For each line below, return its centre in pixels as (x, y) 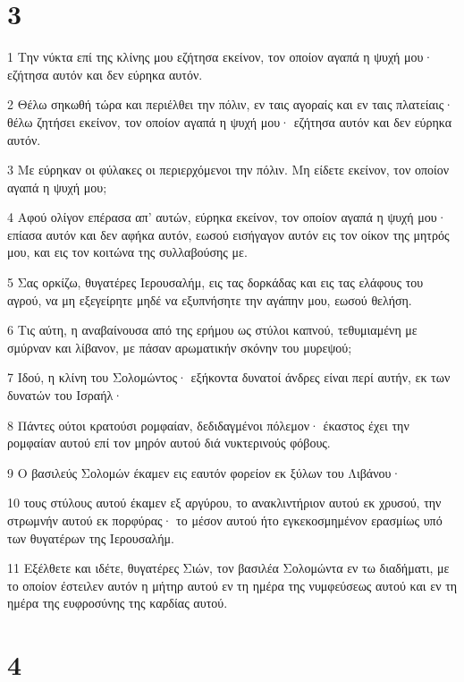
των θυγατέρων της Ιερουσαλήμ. (91, 537)
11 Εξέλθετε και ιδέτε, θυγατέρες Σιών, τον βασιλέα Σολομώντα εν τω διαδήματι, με (228, 568)
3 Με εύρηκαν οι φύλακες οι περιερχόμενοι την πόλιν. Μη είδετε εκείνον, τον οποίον (228, 170)
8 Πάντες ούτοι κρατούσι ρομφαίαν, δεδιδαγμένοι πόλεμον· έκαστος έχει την (208, 425)
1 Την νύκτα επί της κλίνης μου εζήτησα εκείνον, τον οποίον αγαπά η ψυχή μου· (220, 57)
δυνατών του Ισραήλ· (65, 395)
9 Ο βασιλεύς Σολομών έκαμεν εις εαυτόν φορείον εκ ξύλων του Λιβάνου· (204, 472)
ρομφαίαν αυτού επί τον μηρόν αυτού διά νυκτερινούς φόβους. (169, 443)
